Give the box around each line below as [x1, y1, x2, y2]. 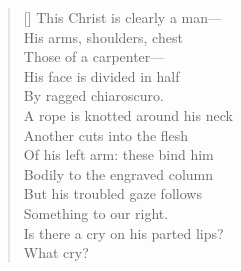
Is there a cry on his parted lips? [23, 222, 224, 243]
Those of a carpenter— [23, 46, 165, 67]
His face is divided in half [23, 65, 180, 86]
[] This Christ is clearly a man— [23, 7, 223, 27]
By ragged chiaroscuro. [23, 85, 164, 106]
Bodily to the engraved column [23, 163, 214, 184]
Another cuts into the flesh [23, 124, 189, 145]
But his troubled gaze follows [23, 183, 202, 204]
